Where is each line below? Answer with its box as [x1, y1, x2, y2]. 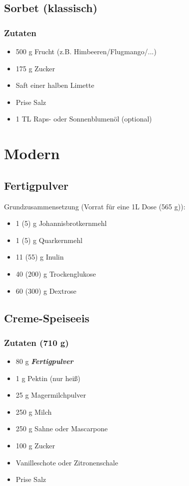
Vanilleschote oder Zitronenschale [15, 457, 118, 467]
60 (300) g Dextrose [15, 285, 76, 296]
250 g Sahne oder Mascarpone [15, 423, 108, 434]
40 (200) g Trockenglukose [15, 268, 96, 279]
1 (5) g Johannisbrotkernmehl [15, 218, 107, 228]
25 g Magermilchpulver [15, 390, 86, 400]
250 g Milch [15, 406, 52, 417]
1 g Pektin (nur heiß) [15, 373, 80, 383]
